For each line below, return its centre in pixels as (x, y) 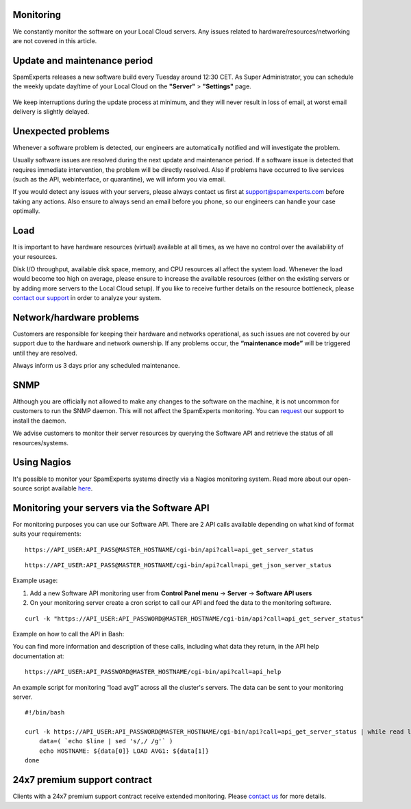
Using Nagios (42, 462)
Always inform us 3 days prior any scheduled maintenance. (96, 366)
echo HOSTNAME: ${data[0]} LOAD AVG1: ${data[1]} (124, 751)
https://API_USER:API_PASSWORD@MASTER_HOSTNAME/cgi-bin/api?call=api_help (153, 672)
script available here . (63, 488)
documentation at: (38, 656)
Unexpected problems (61, 131)
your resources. (35, 256)
